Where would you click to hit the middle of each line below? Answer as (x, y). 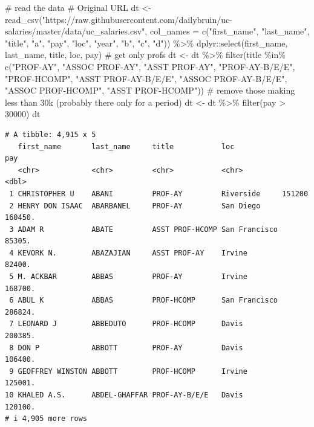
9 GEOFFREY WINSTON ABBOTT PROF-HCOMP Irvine (128, 371)
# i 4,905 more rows (46, 419)
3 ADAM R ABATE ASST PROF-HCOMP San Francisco (144, 229)
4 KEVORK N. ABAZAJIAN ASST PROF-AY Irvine (128, 253)
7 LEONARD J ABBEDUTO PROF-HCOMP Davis (126, 324)
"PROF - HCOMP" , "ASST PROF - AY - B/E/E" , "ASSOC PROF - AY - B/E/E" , (146, 78)
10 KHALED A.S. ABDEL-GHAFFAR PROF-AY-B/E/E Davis (124, 395)
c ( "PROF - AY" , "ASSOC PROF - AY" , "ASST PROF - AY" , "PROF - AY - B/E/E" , (150, 66)
